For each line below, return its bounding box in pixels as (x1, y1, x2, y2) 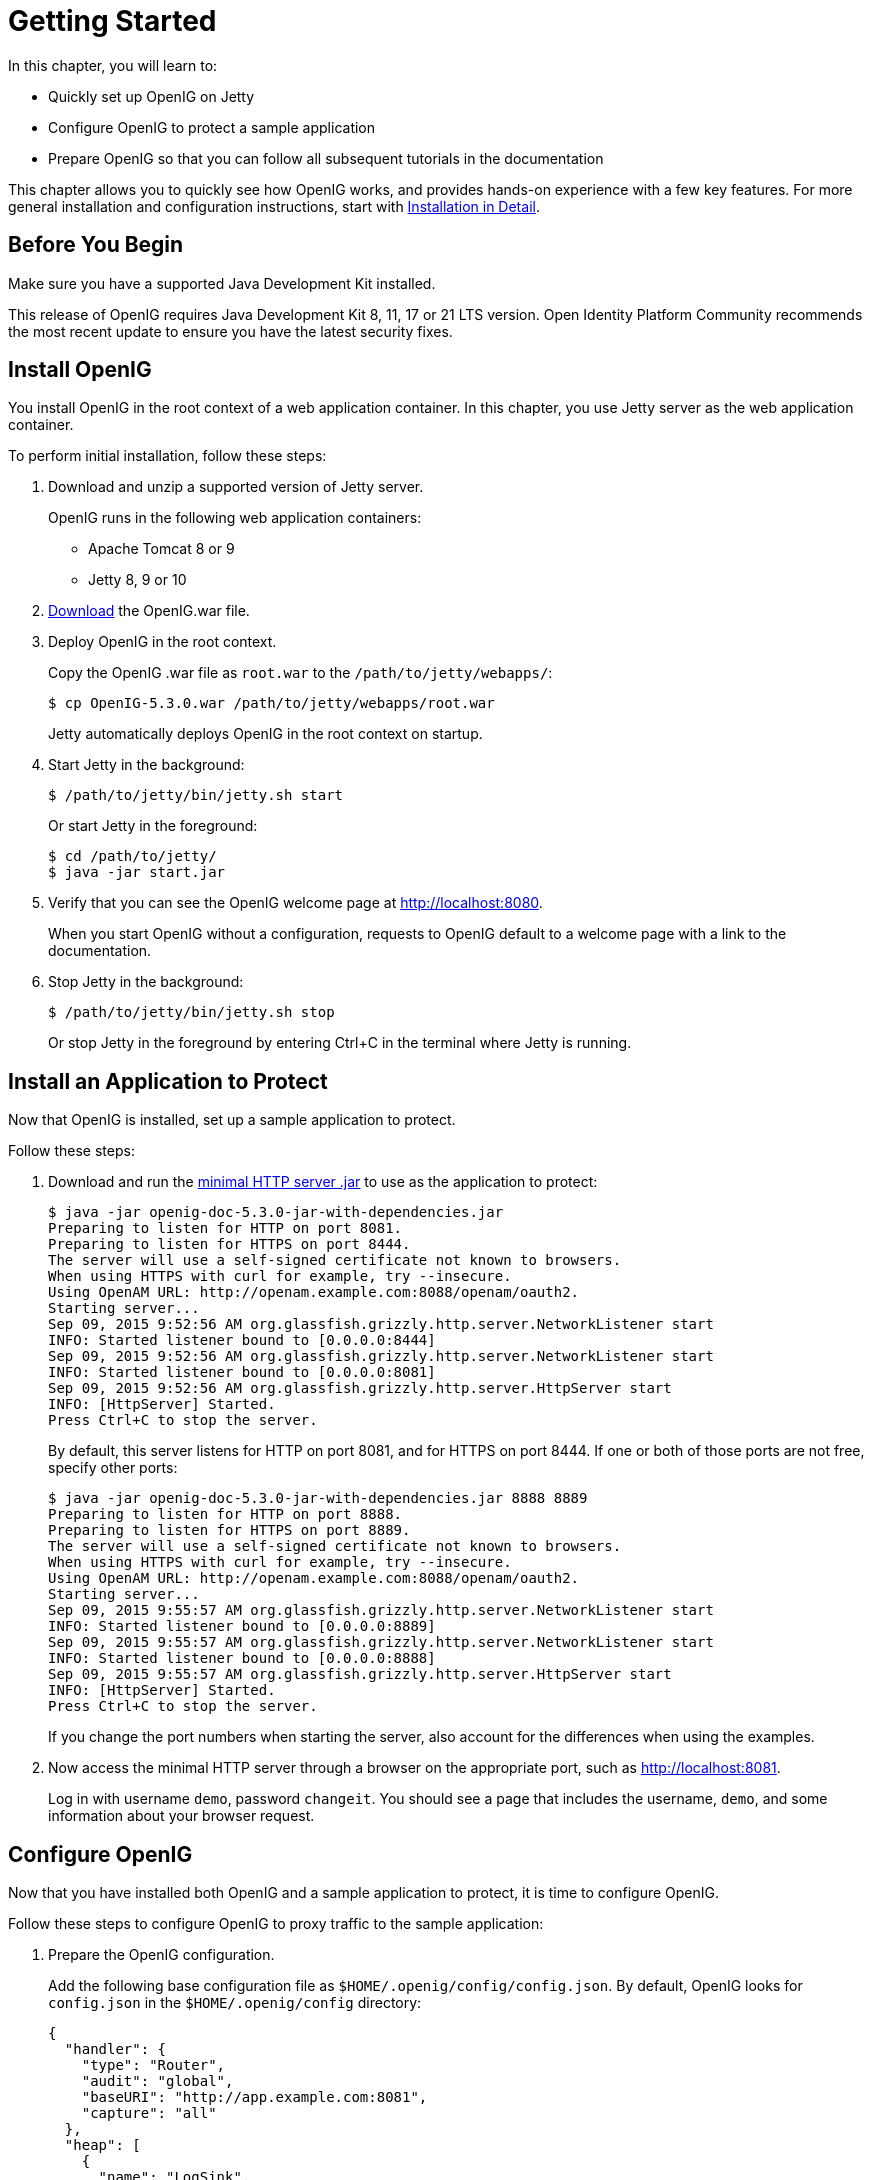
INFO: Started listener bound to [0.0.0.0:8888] (48, 1650, 436, 1667)
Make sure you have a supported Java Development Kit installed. (8, 274, 436, 292)
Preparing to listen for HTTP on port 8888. (48, 1506, 403, 1523)
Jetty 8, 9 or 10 (88, 571, 187, 589)
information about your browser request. (48, 1807, 315, 1825)
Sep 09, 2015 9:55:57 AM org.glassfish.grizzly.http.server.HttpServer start (48, 1666, 672, 1683)
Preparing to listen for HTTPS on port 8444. (48, 1236, 411, 1253)
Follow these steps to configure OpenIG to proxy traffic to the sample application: (8, 1915, 544, 1933)
